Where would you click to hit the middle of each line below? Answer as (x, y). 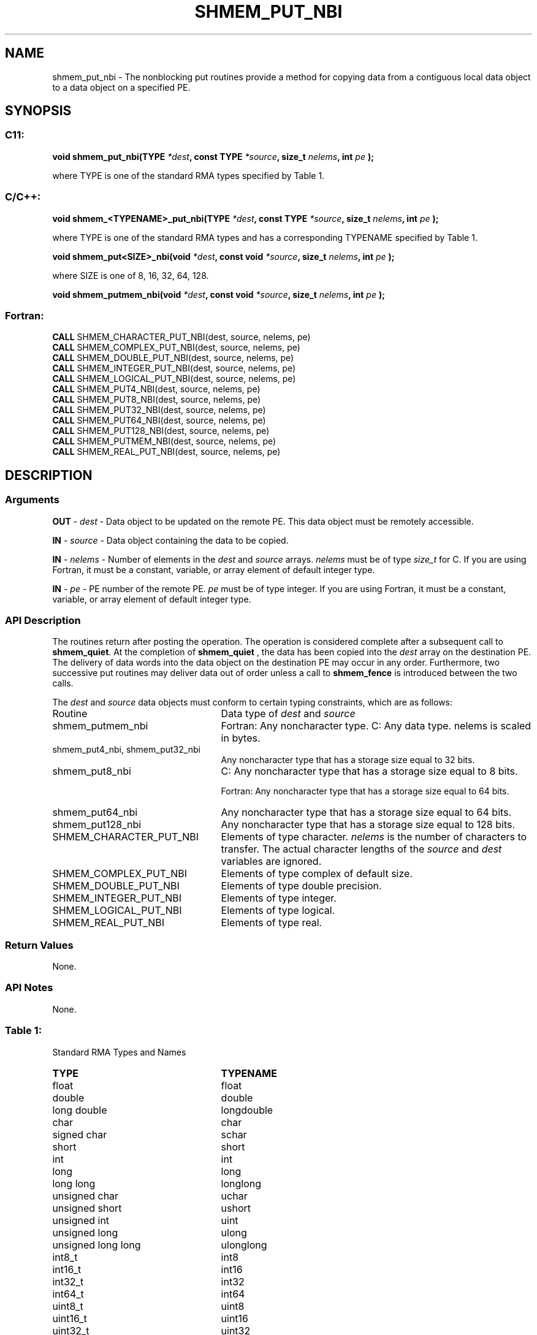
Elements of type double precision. (301, 886)
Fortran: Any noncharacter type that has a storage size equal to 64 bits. (365, 791)
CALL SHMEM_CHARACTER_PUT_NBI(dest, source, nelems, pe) (181, 337)
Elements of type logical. (278, 911)
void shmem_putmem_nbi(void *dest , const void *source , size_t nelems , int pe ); (219, 294)
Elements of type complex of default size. (317, 874)
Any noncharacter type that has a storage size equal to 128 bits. (368, 825)
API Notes (29, 988)
